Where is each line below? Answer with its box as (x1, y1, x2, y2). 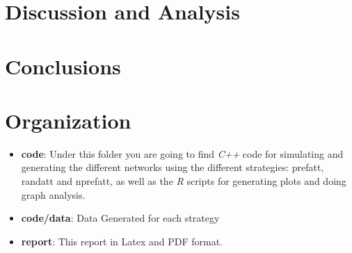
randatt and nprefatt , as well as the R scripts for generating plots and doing (21, 174, 346, 188)
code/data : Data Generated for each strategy (21, 211, 220, 225)
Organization (5, 106, 131, 134)
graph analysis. (21, 187, 86, 202)
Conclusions (5, 51, 121, 80)
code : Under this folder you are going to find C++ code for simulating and (21, 146, 344, 161)
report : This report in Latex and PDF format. (21, 234, 223, 248)
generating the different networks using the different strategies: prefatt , (21, 160, 324, 174)
